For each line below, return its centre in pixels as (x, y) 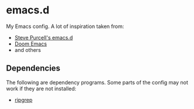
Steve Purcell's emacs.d (44, 37)
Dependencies (33, 68)
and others (28, 50)
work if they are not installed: (41, 89)
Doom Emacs (30, 44)
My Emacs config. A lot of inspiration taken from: (65, 26)
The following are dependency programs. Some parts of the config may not (97, 82)
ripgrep (23, 100)
